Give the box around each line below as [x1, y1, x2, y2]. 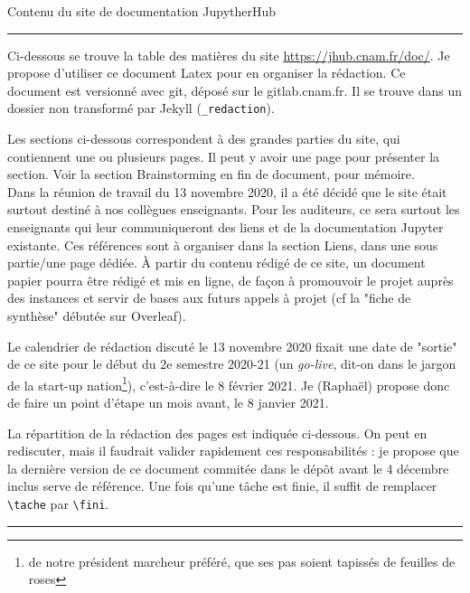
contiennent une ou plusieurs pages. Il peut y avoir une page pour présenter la [7, 146, 440, 165]
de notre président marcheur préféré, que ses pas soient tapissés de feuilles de [28, 551, 456, 570]
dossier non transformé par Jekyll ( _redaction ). [7, 99, 275, 118]
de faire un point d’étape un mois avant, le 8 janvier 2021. [7, 393, 329, 411]
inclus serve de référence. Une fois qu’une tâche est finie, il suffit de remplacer [7, 476, 437, 495]
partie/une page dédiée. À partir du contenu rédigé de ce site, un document [7, 253, 426, 272]
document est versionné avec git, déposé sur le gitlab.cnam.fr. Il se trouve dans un [7, 80, 463, 99]
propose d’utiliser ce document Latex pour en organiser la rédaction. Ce [7, 63, 406, 82]
